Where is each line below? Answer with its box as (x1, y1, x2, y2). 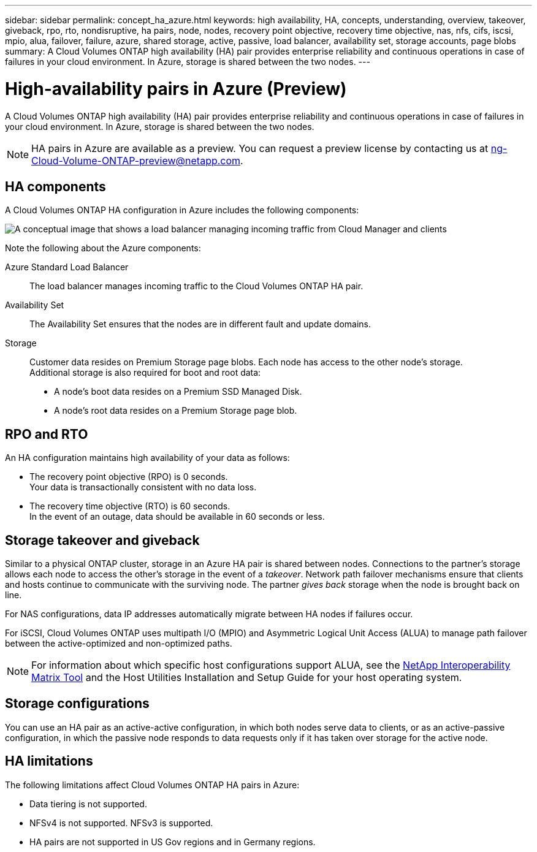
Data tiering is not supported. (29, 798, 147, 809)
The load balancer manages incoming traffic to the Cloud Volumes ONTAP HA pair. (29, 281, 364, 292)
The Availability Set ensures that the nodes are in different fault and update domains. (29, 319, 371, 330)
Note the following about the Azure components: (5, 243, 201, 254)
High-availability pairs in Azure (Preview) (5, 78, 347, 99)
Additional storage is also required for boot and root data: (29, 367, 261, 378)
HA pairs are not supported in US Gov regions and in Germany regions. (29, 836, 316, 847)
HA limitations (5, 753, 93, 769)
